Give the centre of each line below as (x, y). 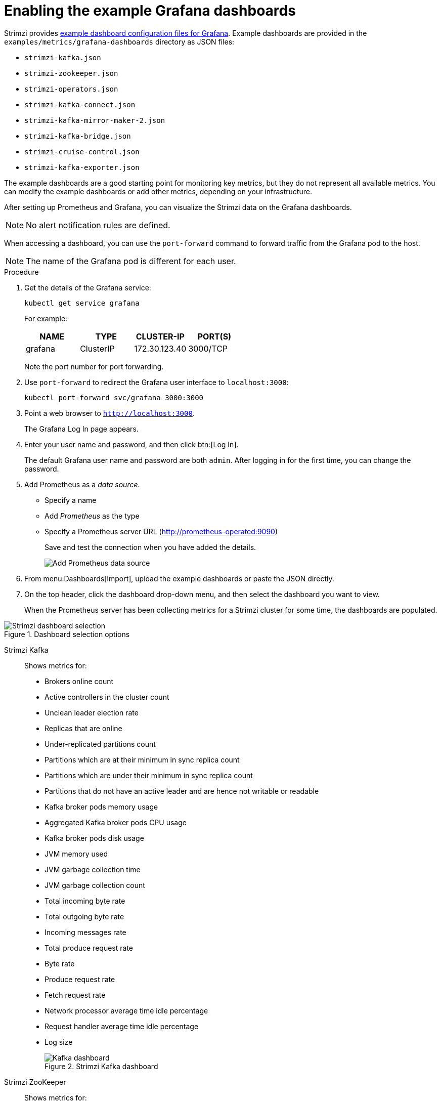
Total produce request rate (89, 948)
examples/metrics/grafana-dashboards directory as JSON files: (119, 41)
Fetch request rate (75, 995)
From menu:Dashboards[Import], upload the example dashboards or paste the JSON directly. (179, 578)
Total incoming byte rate (85, 901)
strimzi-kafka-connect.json (80, 104)
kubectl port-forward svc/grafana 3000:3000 (114, 397)
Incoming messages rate (85, 932)
